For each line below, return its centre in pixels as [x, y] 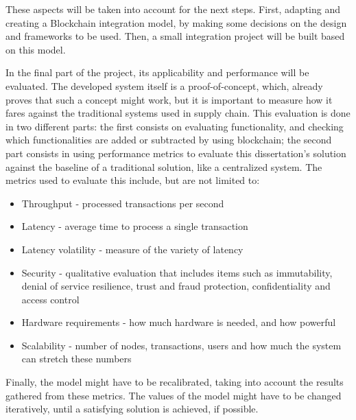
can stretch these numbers [76, 359]
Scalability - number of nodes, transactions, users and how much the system [181, 345]
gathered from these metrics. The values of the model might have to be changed [174, 395]
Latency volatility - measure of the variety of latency [132, 249]
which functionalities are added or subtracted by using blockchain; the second [169, 140]
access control [50, 299]
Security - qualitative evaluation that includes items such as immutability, [177, 272]
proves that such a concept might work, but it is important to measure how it [169, 99]
